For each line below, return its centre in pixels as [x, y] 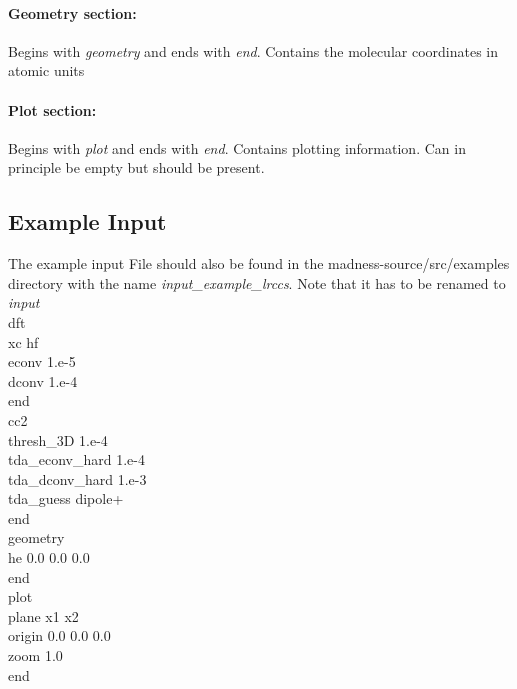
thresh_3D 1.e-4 [58, 439]
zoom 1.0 [35, 655]
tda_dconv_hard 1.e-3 [77, 478]
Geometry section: [72, 12]
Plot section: [52, 109]
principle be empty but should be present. [136, 167]
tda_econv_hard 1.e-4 [76, 459]
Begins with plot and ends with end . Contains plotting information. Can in [237, 147]
